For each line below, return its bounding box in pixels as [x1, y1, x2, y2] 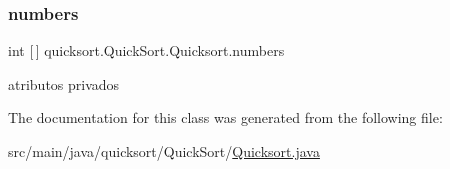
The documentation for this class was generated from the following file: [8, 107, 443, 128]
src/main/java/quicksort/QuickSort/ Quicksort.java [8, 141, 320, 161]
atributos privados [8, 73, 120, 94]
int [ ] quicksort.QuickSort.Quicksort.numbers [8, 40, 285, 61]
